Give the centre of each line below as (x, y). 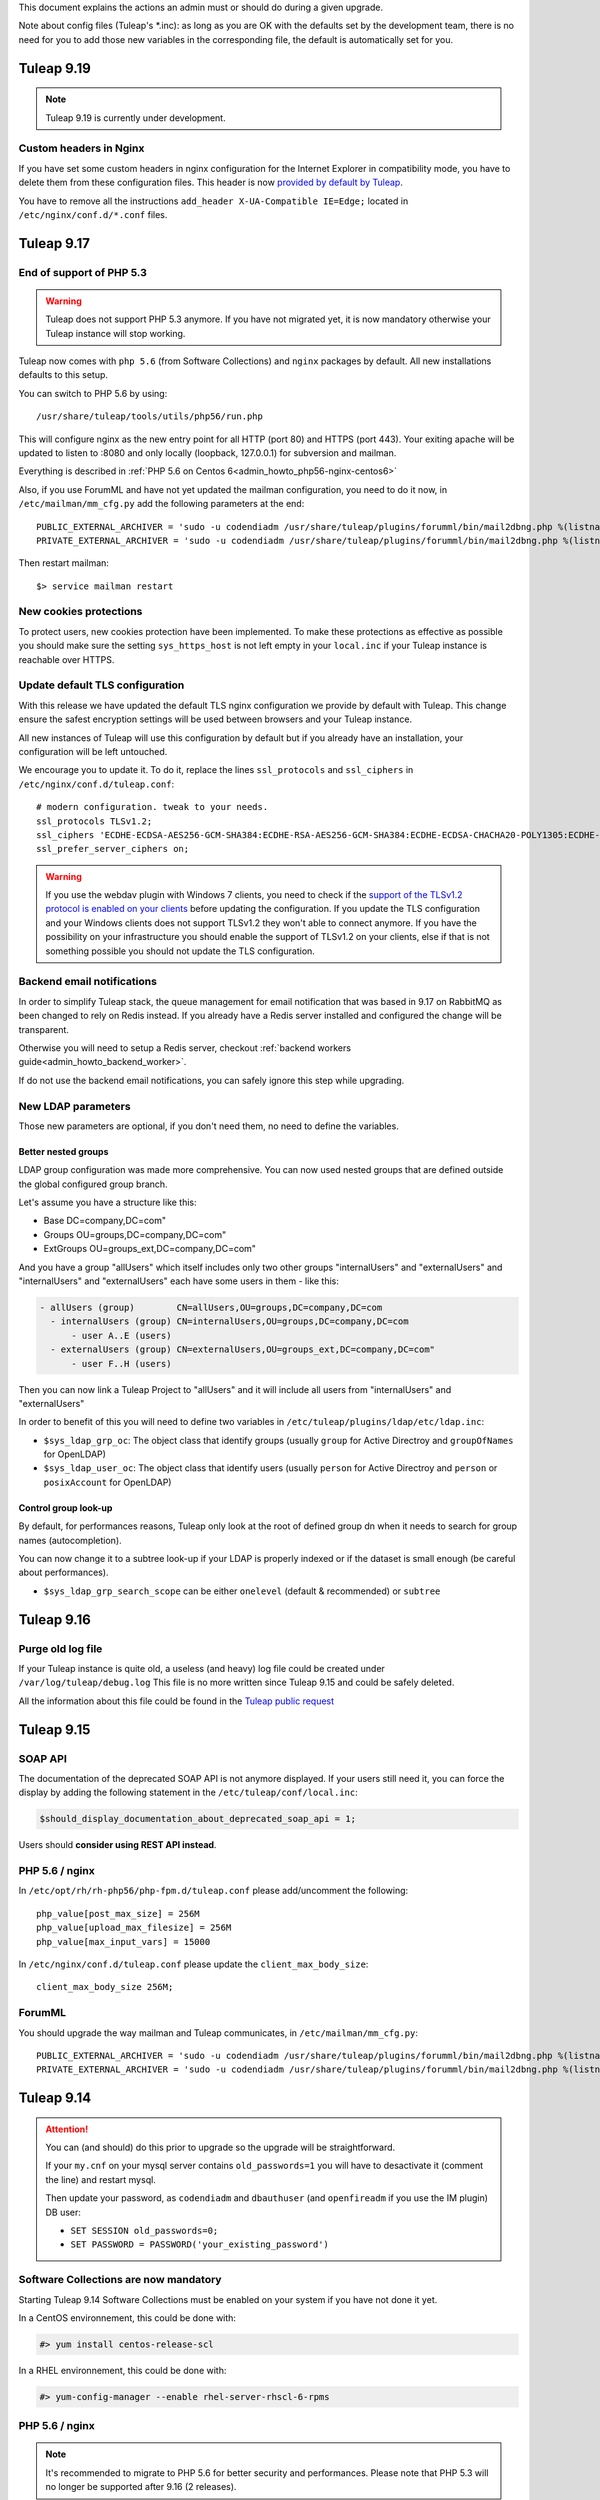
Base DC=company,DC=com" (105, 1221)
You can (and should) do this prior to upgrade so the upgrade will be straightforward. (220, 2147)
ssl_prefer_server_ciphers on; (113, 849)
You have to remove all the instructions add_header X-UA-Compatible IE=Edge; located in (213, 201)
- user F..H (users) (121, 1363)
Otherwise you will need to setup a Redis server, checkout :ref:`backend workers (185, 1047)
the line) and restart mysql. (101, 2179)
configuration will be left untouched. (93, 751)
